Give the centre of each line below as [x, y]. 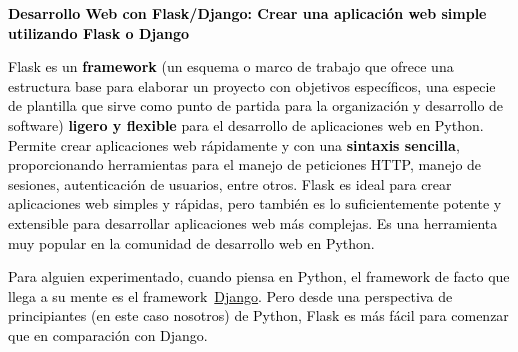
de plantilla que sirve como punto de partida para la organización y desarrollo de [256, 105]
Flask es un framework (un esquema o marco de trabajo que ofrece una [231, 66]
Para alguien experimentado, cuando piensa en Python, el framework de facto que [259, 276]
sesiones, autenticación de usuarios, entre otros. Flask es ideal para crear [230, 183]
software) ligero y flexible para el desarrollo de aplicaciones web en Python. [246, 124]
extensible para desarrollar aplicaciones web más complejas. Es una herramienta [253, 222]
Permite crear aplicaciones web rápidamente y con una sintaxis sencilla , [234, 144]
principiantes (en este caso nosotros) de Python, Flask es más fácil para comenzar [258, 315]
